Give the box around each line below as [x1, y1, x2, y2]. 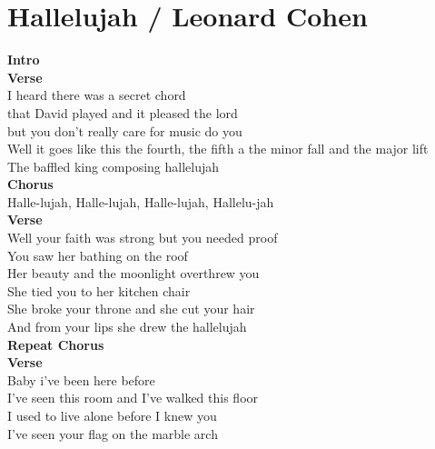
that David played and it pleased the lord [7, 103, 238, 122]
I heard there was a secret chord [7, 85, 186, 105]
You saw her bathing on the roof [7, 245, 188, 264]
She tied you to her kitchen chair [7, 281, 191, 300]
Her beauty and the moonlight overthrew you [7, 264, 260, 283]
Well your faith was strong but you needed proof [7, 228, 278, 247]
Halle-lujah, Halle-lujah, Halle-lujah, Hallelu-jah [7, 192, 274, 211]
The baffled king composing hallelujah [7, 156, 220, 175]
